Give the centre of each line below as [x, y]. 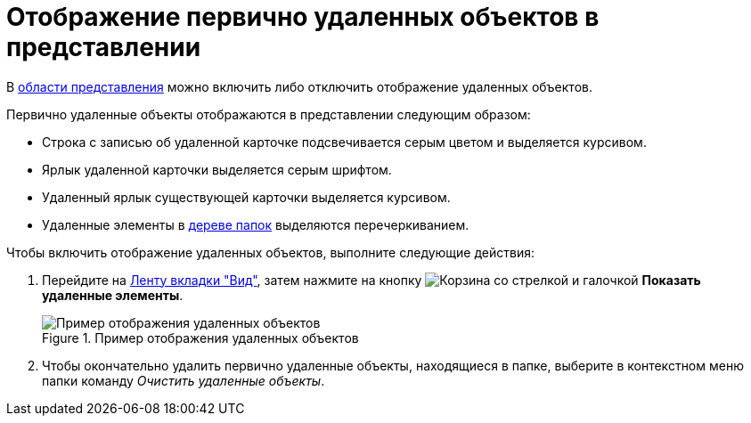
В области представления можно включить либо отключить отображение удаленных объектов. [299, 86]
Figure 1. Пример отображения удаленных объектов [200, 338]
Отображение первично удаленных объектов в [303, 17]
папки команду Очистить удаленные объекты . [184, 380]
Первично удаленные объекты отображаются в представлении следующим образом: [269, 114]
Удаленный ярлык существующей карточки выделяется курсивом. [246, 197]
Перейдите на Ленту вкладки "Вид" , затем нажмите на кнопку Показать [371, 280]
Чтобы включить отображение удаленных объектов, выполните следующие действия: [271, 252]
